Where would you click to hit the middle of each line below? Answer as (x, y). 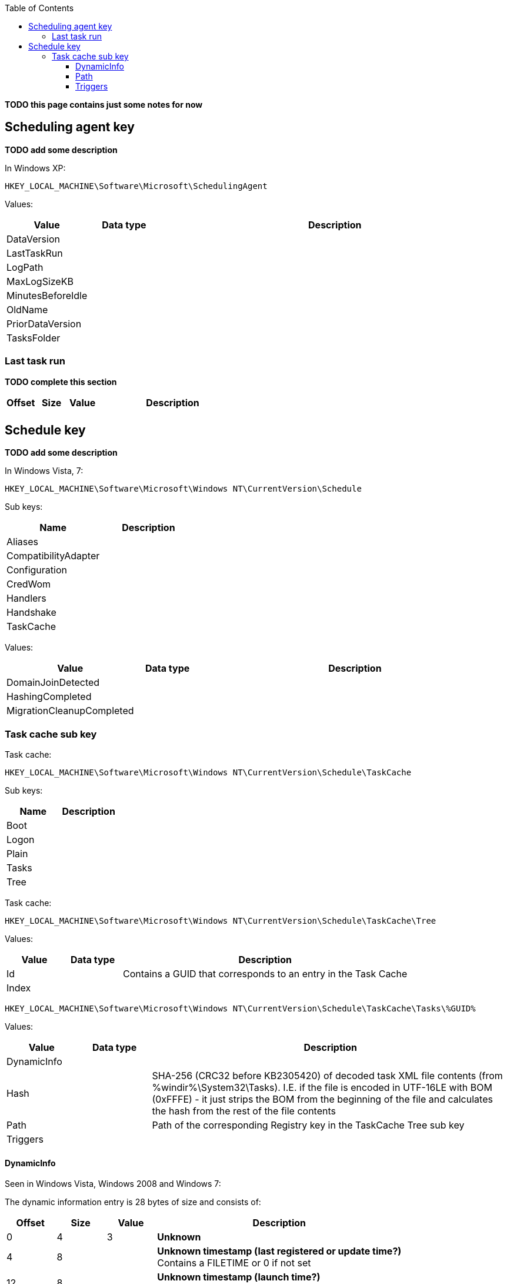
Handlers (26, 598)
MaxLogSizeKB (40, 281)
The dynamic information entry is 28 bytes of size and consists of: (133, 1202)
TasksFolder (34, 338)
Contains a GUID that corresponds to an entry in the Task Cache (265, 974)
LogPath (25, 267)
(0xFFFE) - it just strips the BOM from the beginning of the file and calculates (322, 1099)
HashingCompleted (49, 697)
